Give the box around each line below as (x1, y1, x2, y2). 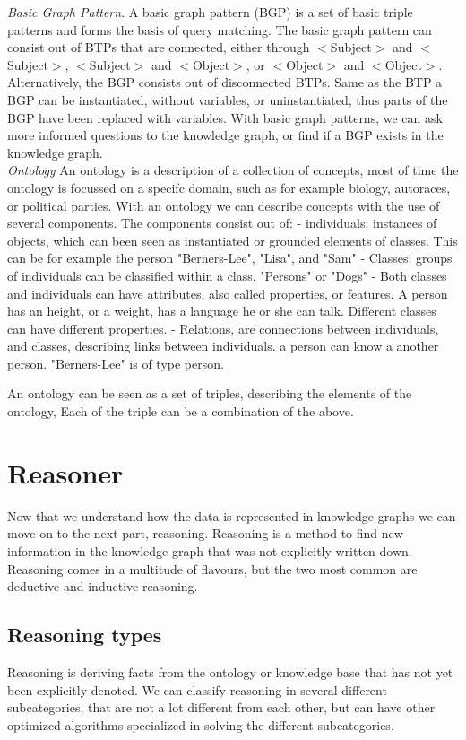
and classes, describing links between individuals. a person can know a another (7, 336, 439, 355)
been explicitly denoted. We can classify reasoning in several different (7, 680, 387, 699)
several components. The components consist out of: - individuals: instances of (7, 213, 437, 232)
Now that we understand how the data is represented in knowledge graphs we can (7, 506, 456, 525)
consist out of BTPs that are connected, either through (7, 38, 310, 57)
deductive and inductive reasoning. (7, 577, 198, 596)
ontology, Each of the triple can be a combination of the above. (7, 402, 354, 421)
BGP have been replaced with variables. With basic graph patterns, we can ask (7, 108, 443, 126)
